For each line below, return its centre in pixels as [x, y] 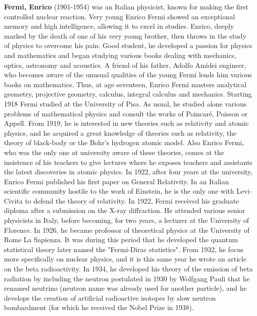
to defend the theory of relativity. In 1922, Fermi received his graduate [132, 200]
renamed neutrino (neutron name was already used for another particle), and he [126, 288]
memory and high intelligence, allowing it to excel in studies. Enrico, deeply [119, 26]
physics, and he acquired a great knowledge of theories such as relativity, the [120, 132]
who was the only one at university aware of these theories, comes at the [114, 152]
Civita [13, 200]
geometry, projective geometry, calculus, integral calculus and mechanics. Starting [128, 94]
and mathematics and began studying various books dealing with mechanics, [120, 55]
